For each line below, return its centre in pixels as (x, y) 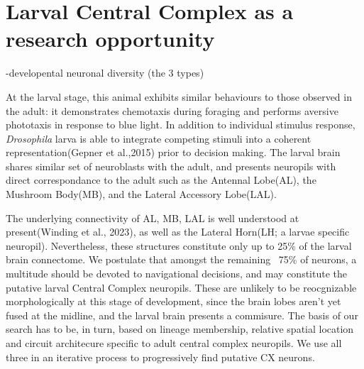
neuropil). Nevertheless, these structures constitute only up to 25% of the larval (179, 245)
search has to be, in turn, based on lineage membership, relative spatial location (180, 329)
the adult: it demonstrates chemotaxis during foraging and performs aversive (172, 110)
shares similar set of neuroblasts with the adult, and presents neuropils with (171, 166)
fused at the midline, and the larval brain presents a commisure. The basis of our (182, 315)
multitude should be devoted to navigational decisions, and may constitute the (176, 274)
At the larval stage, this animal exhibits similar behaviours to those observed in (179, 96)
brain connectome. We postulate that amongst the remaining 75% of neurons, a (181, 259)
